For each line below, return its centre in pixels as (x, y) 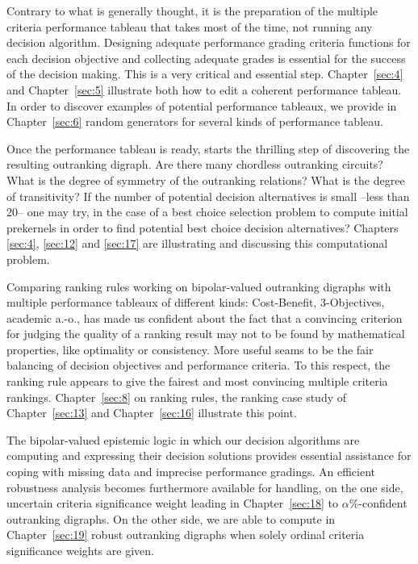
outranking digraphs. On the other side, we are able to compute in (171, 518)
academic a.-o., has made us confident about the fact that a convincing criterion (205, 318)
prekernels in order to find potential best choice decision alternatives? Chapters (203, 227)
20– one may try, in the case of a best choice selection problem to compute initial (207, 212)
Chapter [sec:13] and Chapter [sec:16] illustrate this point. (152, 413)
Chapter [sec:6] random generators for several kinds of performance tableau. (195, 121)
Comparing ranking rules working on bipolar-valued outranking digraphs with (199, 286)
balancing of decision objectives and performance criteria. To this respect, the (199, 365)
